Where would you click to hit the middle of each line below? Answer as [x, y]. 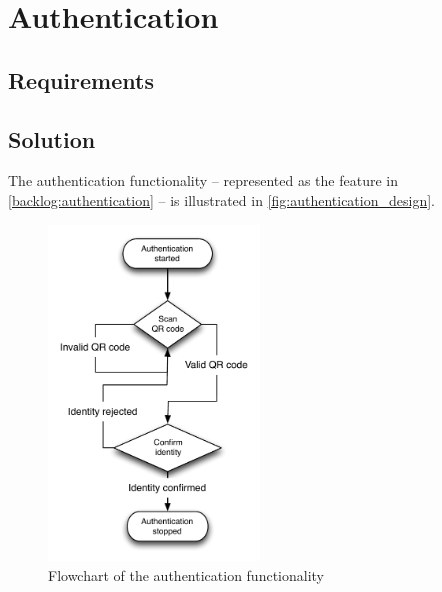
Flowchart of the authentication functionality [186, 575]
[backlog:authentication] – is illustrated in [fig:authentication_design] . [221, 199]
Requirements [81, 79]
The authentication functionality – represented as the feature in [203, 180]
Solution [52, 138]
